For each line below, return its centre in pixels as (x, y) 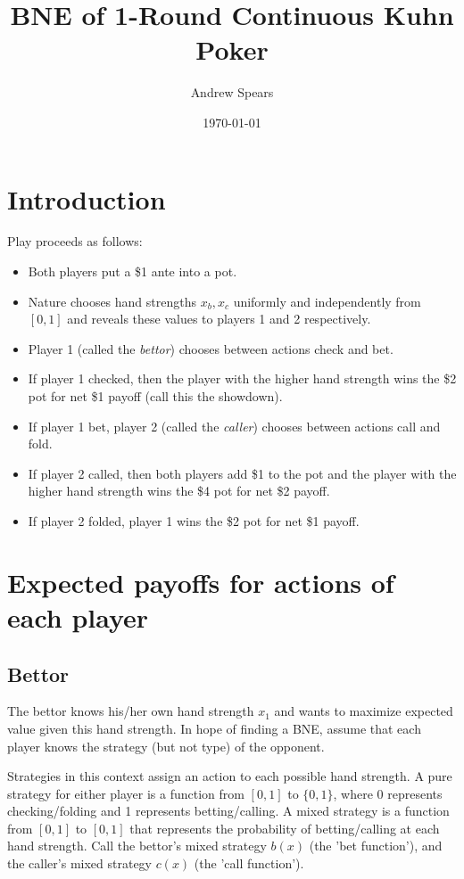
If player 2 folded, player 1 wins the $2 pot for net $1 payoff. (194, 520)
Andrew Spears (232, 92)
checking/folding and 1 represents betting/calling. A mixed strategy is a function (228, 811)
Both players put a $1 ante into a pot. (133, 271)
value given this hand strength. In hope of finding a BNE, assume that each (214, 728)
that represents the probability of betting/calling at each (285, 828)
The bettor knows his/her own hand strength (131, 711)
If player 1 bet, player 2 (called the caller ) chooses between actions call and (234, 426)
